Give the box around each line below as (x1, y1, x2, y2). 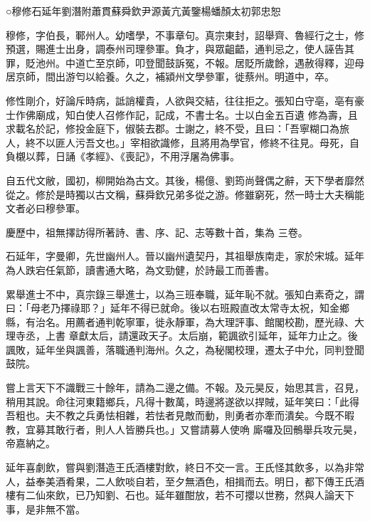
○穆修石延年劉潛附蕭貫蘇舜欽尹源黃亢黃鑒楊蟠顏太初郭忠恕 (6, 4, 281, 18)
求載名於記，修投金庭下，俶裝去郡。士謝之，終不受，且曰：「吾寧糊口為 (6, 121, 339, 136)
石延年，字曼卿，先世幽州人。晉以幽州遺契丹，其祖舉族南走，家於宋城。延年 (6, 248, 364, 263)
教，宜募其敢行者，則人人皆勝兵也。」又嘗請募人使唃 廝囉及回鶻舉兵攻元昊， (6, 421, 363, 436)
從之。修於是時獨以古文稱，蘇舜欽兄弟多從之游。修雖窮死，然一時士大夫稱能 (6, 186, 364, 201)
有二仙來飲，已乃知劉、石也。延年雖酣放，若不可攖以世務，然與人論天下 (15, 488, 354, 502)
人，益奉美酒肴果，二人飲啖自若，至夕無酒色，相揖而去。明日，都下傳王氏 (6, 473, 354, 488)
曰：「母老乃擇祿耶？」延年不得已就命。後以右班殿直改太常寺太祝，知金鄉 (6, 300, 349, 315)
